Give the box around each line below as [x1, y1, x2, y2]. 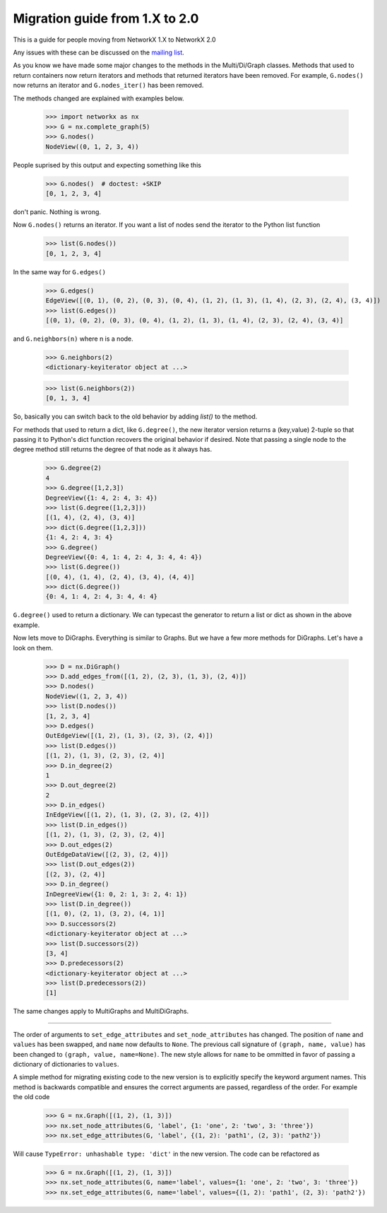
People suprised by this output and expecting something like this [13, 160, 201, 169]
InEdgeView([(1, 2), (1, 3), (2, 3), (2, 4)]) [45, 811, 210, 819]
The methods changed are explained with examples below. [13, 94, 184, 102]
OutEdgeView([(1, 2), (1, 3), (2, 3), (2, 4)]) [45, 732, 213, 740]
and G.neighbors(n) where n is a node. [13, 334, 133, 343]
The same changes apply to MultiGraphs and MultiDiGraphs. [13, 1007, 189, 1016]
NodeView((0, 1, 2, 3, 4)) [45, 142, 139, 151]
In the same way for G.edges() [13, 267, 106, 276]
